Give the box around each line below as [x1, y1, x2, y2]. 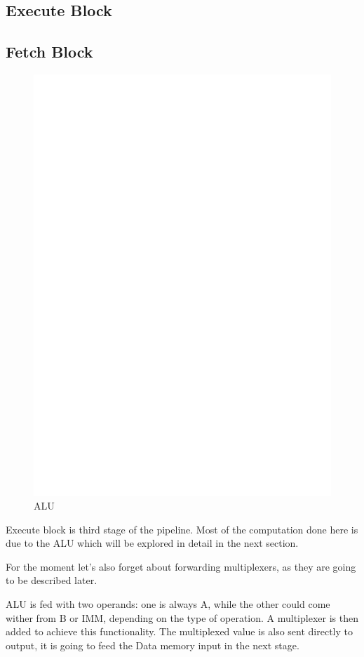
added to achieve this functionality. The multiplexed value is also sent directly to [6, 624, 353, 639]
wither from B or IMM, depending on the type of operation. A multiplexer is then [6, 610, 358, 625]
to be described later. [6, 573, 97, 588]
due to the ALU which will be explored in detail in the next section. [6, 536, 299, 550]
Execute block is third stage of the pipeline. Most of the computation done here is [6, 522, 358, 536]
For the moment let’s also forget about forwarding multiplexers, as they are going [6, 559, 356, 573]
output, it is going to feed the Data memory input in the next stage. [6, 637, 299, 652]
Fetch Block [6, 41, 93, 62]
